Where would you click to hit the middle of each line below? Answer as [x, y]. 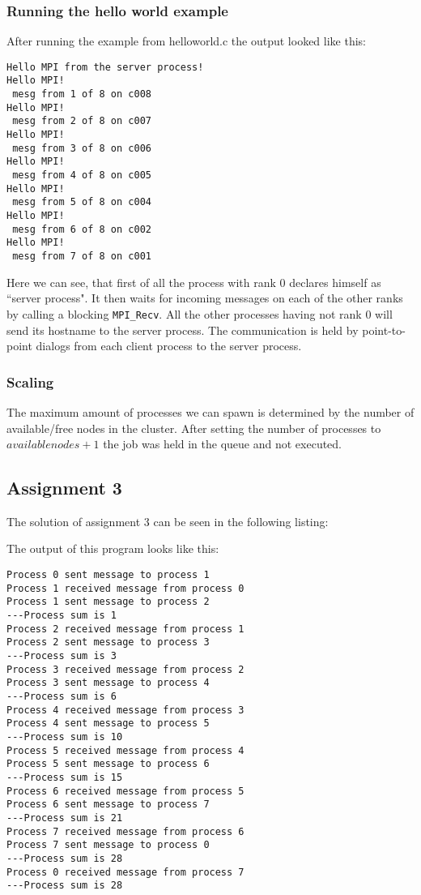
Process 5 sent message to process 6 [108, 764]
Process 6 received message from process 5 [125, 791]
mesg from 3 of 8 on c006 [82, 148]
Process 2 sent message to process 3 [108, 642]
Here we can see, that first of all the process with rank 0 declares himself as [194, 282]
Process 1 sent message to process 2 [108, 602]
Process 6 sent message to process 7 [108, 805]
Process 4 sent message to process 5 [108, 724]
